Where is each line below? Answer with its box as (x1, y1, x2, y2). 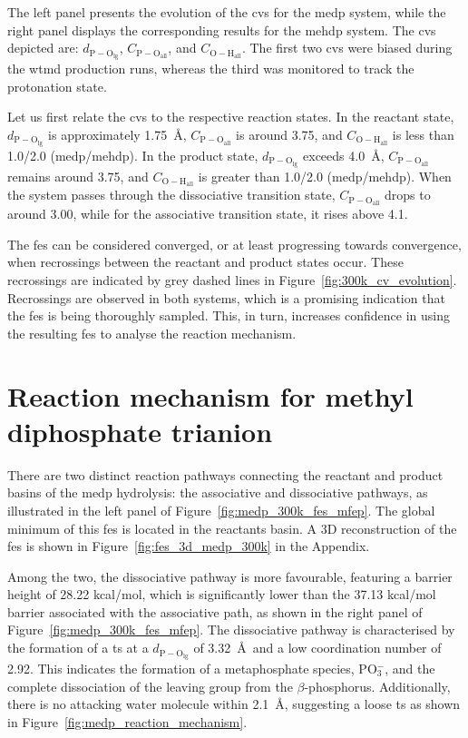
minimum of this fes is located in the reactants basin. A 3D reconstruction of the (7, 518, 457, 537)
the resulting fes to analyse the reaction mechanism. (7, 323, 297, 342)
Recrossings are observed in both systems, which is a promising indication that (7, 288, 445, 307)
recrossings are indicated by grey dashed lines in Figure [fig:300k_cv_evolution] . (7, 271, 457, 290)
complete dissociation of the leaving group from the (7, 676, 293, 695)
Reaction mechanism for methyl (7, 377, 414, 414)
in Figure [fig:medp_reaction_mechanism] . (7, 712, 248, 731)
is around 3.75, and (236, 124, 343, 143)
